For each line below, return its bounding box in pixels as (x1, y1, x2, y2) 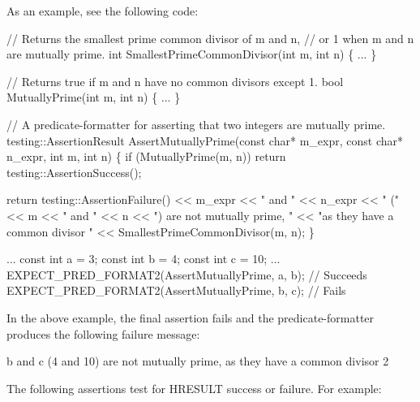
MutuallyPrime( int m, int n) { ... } (6, 89, 181, 106)
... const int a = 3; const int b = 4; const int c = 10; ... (6, 250, 281, 267)
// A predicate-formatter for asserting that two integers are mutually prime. (6, 115, 386, 132)
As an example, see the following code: (6, 2, 199, 19)
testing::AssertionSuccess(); (6, 163, 142, 180)
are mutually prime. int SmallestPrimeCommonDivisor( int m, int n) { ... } (6, 45, 377, 63)
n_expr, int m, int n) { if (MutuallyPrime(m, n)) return (6, 148, 286, 165)
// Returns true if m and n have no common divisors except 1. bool (6, 72, 344, 89)
